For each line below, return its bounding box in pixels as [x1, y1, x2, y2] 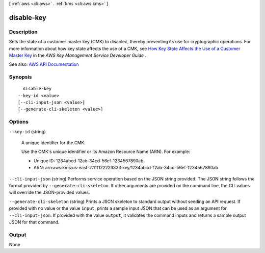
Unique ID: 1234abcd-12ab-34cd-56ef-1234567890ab [33, 157, 144, 164]
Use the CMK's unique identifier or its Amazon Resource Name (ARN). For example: [21, 149, 190, 154]
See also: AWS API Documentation [9, 61, 79, 67]
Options [9, 118, 29, 125]
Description [9, 28, 38, 35]
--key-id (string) [9, 128, 46, 134]
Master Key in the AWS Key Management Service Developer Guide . [9, 52, 147, 58]
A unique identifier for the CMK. [21, 140, 86, 146]
